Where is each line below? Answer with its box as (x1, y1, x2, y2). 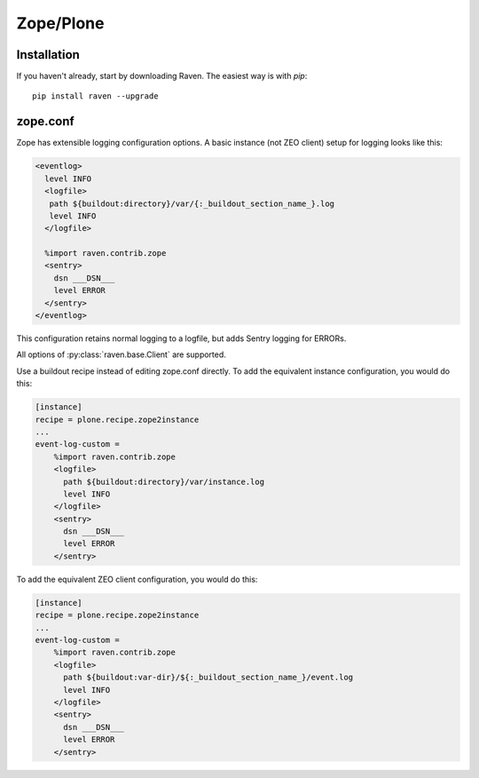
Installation (16, 47, 80, 62)
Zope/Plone (16, 13, 105, 33)
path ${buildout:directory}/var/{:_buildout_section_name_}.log (49, 198, 335, 209)
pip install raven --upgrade (32, 91, 159, 101)
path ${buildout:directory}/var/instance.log (63, 476, 265, 487)
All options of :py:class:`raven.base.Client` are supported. (16, 349, 226, 360)
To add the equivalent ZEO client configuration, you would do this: (16, 574, 258, 584)
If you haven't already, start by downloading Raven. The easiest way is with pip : (16, 71, 308, 82)
